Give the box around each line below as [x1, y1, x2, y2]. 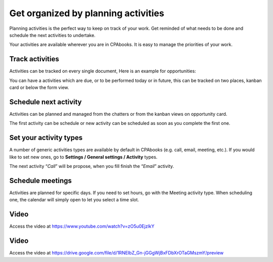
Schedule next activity [9, 98, 82, 106]
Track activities [9, 55, 59, 63]
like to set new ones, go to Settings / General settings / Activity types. [9, 154, 158, 160]
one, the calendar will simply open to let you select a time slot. [9, 197, 139, 203]
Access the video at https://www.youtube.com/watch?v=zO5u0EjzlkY [9, 223, 155, 230]
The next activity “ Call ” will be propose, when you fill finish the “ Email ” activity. [9, 163, 174, 169]
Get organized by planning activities [9, 8, 164, 19]
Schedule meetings [9, 176, 72, 185]
